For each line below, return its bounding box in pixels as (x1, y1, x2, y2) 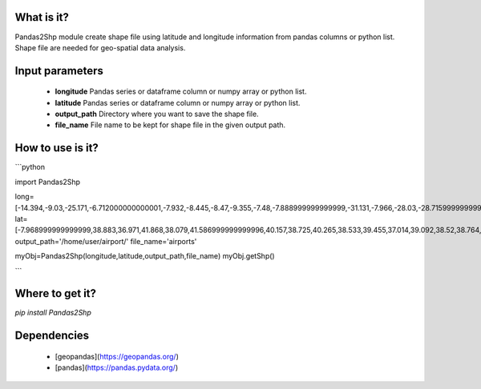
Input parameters (14, 64, 104, 78)
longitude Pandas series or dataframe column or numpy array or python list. (55, 86, 307, 96)
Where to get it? (14, 287, 96, 300)
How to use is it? (14, 141, 99, 155)
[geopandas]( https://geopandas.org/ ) (55, 351, 180, 361)
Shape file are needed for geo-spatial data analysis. (14, 42, 186, 52)
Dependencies (14, 329, 90, 343)
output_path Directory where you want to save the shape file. (55, 109, 260, 119)
